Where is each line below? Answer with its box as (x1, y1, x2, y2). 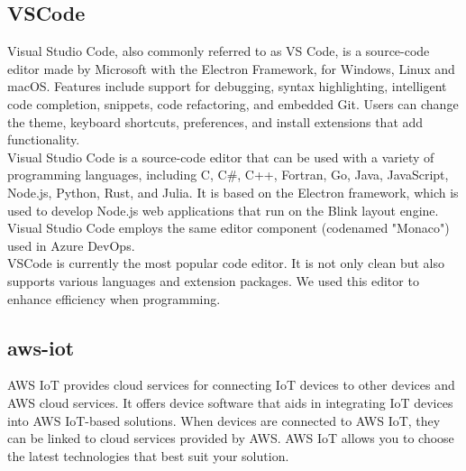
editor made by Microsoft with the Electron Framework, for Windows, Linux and (7, 59, 455, 78)
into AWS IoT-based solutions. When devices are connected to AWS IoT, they (7, 411, 441, 429)
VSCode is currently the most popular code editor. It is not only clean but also (7, 254, 445, 272)
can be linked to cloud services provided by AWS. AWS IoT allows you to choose (7, 429, 454, 448)
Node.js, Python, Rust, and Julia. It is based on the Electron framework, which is (7, 182, 459, 201)
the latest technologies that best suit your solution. (7, 446, 289, 465)
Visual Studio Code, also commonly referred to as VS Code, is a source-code (7, 42, 430, 60)
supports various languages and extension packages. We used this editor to (7, 271, 419, 290)
